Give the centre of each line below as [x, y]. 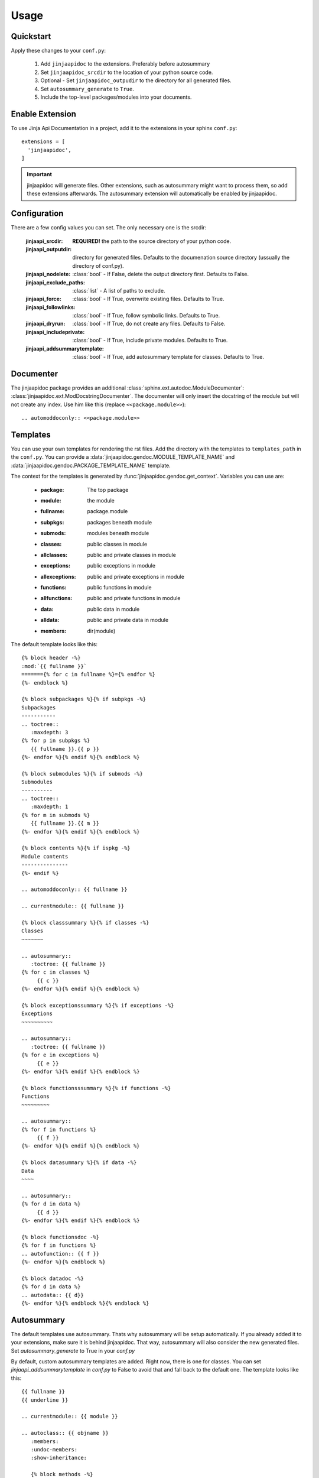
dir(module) [101, 631]
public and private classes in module [132, 555]
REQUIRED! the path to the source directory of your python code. [152, 241]
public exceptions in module [121, 566]
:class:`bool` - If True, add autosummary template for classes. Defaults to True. [168, 357]
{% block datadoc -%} [53, 1278]
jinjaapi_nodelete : [48, 274]
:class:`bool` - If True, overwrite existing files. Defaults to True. [148, 299]
